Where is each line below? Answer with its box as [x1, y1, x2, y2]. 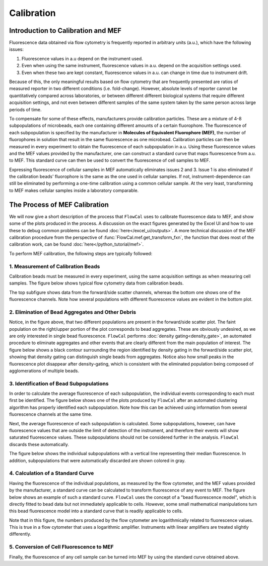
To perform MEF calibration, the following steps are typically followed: [9, 250, 152, 256]
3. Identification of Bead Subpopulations [9, 380, 109, 387]
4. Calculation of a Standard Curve [9, 470, 94, 477]
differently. [9, 531, 32, 537]
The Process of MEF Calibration [9, 200, 109, 209]
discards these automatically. [9, 441, 69, 447]
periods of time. [9, 106, 42, 112]
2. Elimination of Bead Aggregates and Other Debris [9, 308, 136, 315]
